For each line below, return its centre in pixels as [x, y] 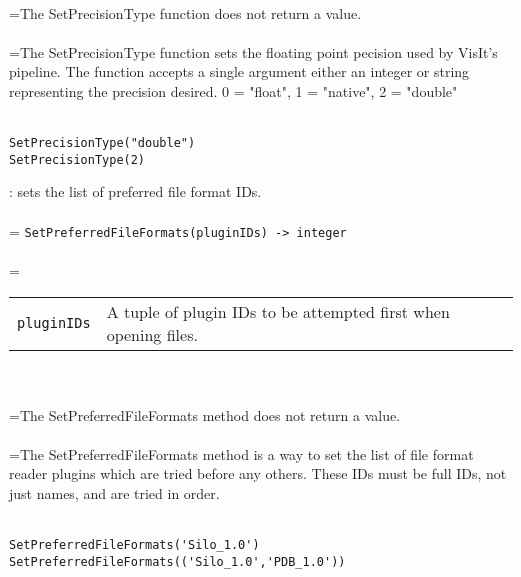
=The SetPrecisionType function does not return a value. [185, 12]
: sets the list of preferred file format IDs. [135, 191]
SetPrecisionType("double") [102, 143]
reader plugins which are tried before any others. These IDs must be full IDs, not [258, 473]
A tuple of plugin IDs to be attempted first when [278, 311]
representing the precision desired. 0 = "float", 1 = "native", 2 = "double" [233, 90]
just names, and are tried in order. [114, 493]
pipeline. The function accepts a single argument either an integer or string [239, 71]
